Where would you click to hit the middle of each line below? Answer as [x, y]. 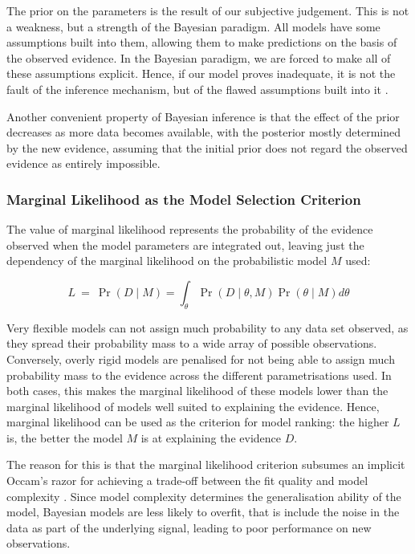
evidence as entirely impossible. [83, 163]
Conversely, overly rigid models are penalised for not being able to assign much [201, 358]
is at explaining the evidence [211, 437]
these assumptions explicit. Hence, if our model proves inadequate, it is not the [201, 73]
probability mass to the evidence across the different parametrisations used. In [199, 375]
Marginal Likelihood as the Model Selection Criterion [184, 199]
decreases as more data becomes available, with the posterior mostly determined [203, 132]
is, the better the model [65, 437]
